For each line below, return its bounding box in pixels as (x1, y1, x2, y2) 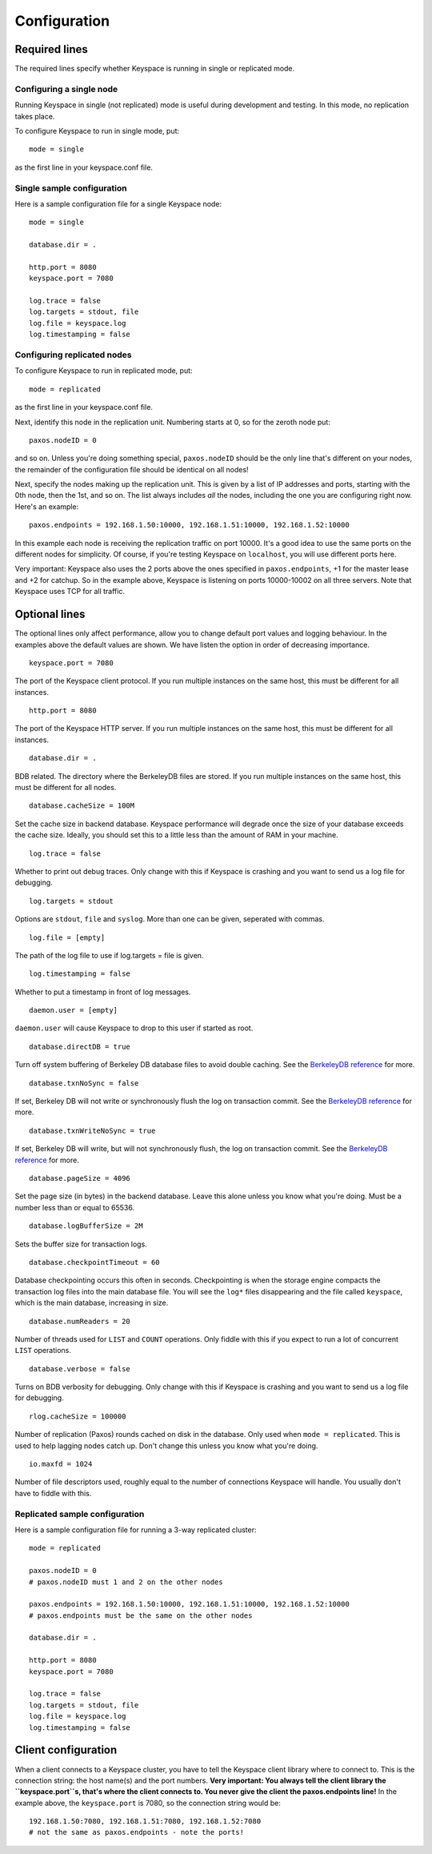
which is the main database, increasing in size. (14, 1298, 169, 1308)
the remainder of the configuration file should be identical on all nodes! (14, 464, 249, 474)
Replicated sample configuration (14, 1508, 145, 1519)
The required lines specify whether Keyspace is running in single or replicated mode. (14, 64, 295, 74)
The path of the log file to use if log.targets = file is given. (14, 950, 204, 960)
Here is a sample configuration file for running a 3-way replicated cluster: (14, 1525, 257, 1535)
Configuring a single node (14, 83, 118, 94)
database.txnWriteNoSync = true (29, 1126, 156, 1135)
